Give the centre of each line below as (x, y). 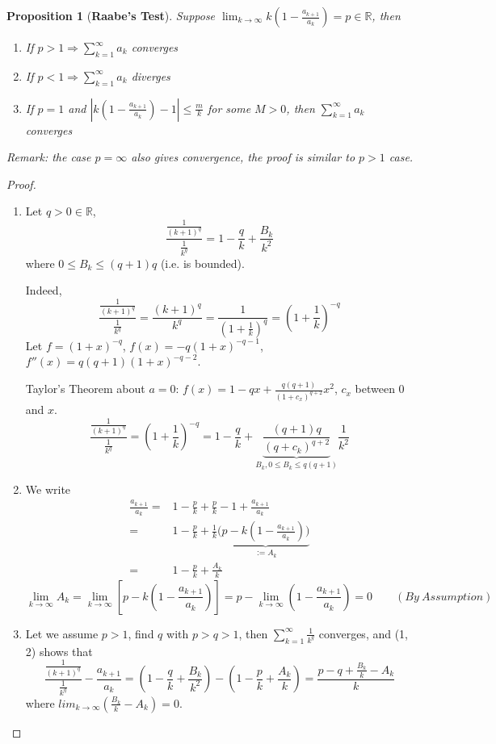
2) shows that (59, 651)
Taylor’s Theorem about (85, 389)
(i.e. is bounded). (202, 263)
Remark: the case (49, 157)
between (375, 389)
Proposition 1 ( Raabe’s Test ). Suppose (111, 15)
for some (229, 108)
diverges (151, 75)
